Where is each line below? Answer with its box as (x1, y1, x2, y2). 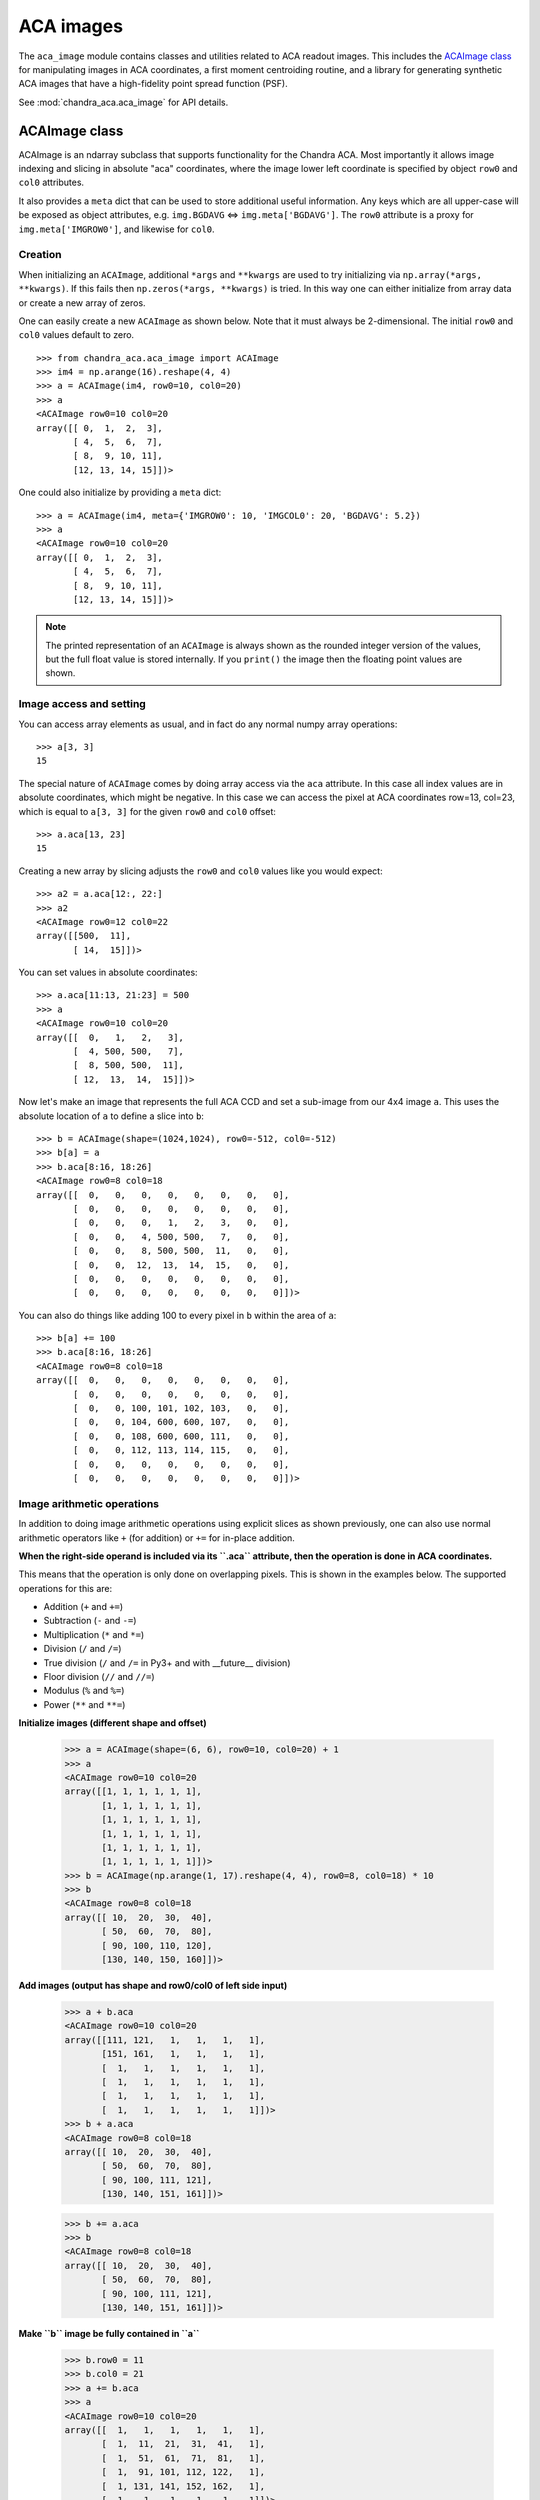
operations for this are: (18, 1582, 113, 1594)
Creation (18, 248, 62, 262)
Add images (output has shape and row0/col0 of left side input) (18, 1980, 288, 1992)
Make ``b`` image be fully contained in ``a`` (18, 2328, 200, 2339)
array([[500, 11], (36, 930, 132, 942)
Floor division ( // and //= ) (43, 1671, 155, 1683)
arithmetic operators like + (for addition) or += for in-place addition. (18, 1531, 295, 1544)
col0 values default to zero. (18, 329, 135, 341)
